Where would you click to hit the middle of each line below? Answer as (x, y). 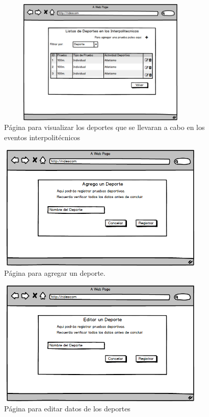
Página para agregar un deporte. (55, 272)
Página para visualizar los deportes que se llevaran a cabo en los (104, 127)
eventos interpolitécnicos (42, 137)
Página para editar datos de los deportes (67, 408)
